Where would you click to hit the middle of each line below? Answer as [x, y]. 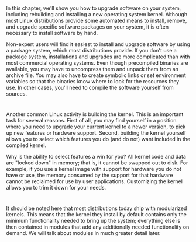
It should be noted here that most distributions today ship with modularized [97, 208]
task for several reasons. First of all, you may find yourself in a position [91, 121]
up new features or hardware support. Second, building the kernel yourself [96, 133]
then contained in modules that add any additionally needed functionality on [98, 227]
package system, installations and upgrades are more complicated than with [98, 57]
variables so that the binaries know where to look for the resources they [93, 82]
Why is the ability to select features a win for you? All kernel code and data [96, 157]
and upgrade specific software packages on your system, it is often [87, 27]
